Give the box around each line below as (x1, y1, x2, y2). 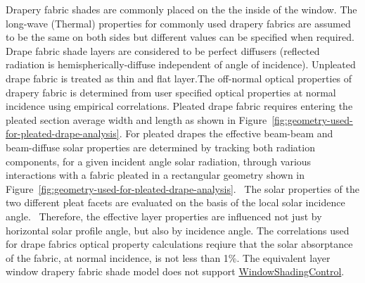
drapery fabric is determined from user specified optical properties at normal (6, 84, 336, 99)
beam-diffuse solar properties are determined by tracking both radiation (6, 139, 315, 154)
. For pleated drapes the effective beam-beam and (119, 126, 333, 141)
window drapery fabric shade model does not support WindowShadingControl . (6, 264, 345, 279)
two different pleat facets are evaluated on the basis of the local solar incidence (6, 195, 345, 210)
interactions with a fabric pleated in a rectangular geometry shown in (6, 168, 305, 182)
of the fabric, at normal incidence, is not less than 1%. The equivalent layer (6, 250, 331, 265)
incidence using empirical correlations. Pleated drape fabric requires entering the (6, 99, 353, 113)
